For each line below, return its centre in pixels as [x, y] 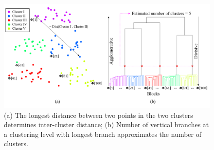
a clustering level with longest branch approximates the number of [103, 134]
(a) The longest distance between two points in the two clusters [98, 115]
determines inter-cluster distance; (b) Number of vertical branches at [107, 124]
